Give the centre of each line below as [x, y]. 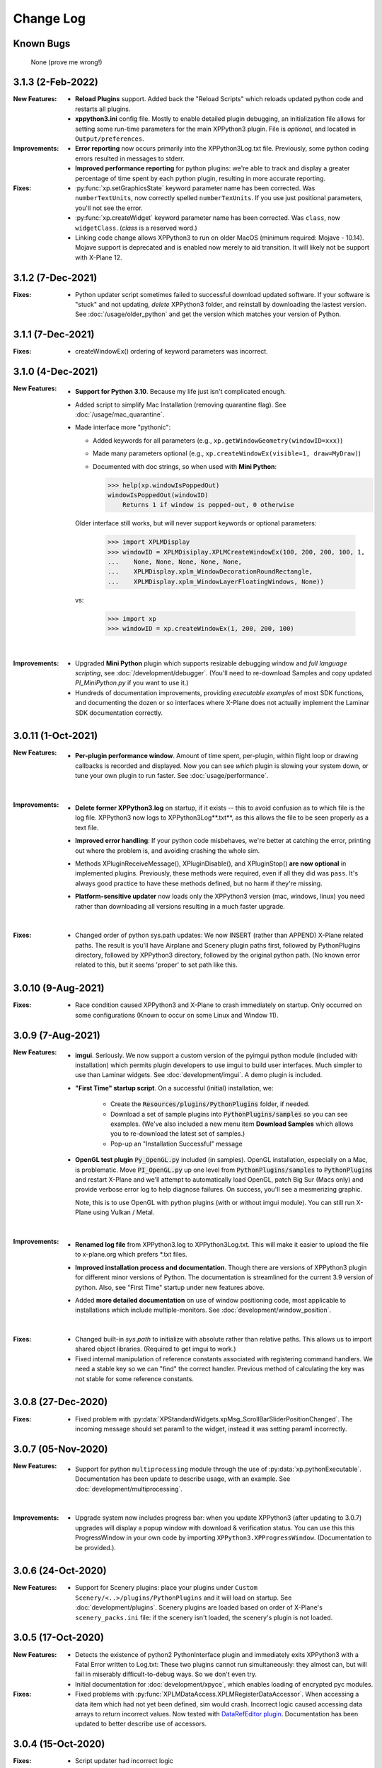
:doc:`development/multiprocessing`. [129, 1489]
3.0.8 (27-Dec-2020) [60, 1402]
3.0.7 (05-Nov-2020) [61, 1449]
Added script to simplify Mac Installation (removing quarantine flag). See [181, 405]
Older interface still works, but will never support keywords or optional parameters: [196, 523]
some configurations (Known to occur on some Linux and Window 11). [177, 1015]
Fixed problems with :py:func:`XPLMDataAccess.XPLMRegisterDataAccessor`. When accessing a [217, 1694]
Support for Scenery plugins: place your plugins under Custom [167, 1588]
